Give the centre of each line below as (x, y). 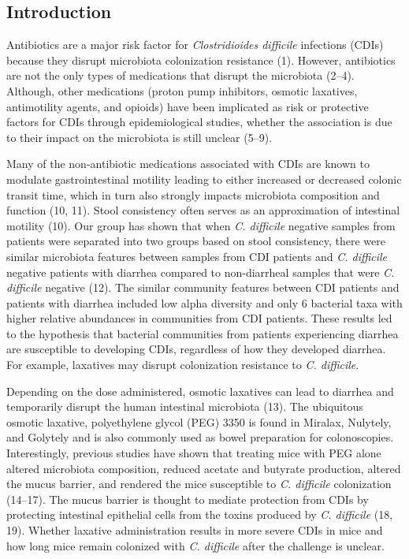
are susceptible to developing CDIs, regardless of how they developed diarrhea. (196, 349)
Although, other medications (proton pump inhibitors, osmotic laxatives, (182, 90)
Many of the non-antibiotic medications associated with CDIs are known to (188, 164)
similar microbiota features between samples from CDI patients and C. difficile (197, 256)
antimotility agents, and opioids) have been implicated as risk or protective (188, 106)
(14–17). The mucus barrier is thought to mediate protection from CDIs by (188, 499)
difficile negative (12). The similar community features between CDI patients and (203, 287)
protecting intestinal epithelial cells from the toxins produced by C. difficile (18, (200, 514)
